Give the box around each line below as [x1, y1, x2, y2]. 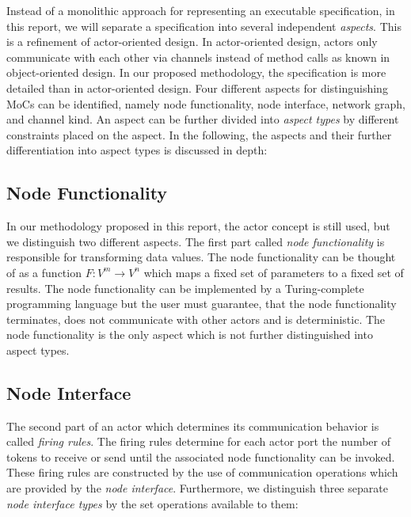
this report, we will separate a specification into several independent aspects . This [6, 17, 401, 34]
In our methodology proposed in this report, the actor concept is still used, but [6, 218, 390, 234]
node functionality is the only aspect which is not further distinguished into [6, 326, 373, 343]
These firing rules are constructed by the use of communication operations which [6, 464, 398, 481]
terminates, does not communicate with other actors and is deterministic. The [6, 310, 386, 327]
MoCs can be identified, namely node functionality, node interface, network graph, [6, 95, 405, 112]
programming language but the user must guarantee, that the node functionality [6, 295, 397, 312]
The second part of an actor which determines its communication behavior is [6, 417, 379, 434]
